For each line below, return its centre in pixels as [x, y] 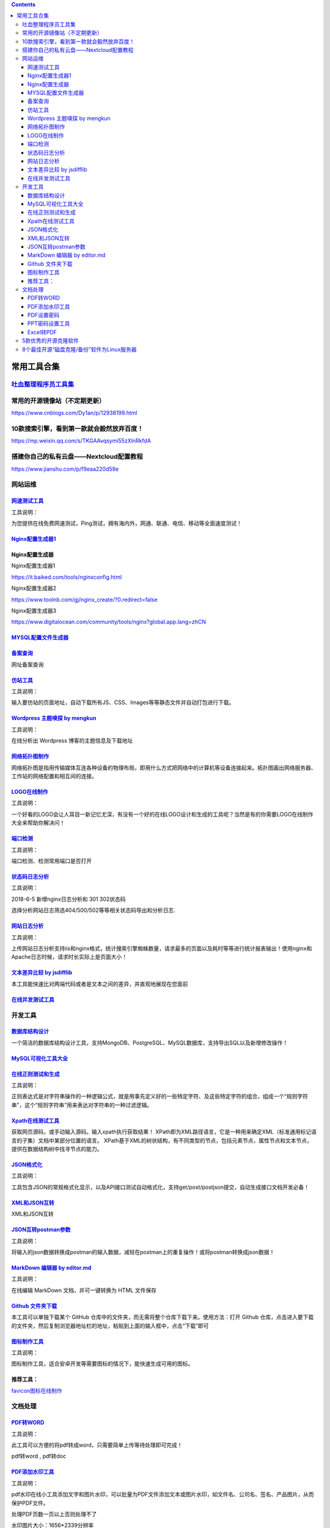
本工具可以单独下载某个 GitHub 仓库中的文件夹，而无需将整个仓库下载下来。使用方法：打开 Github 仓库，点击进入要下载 [163, 1317]
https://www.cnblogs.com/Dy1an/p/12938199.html [74, 413]
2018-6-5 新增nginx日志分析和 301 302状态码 [68, 899]
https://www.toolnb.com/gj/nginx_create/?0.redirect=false [85, 600]
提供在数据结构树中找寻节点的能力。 [57, 1149]
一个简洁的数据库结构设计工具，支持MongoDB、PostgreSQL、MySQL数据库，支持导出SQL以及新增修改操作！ [150, 1043]
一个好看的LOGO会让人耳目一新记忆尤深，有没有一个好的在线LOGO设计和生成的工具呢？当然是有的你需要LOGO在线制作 [163, 814]
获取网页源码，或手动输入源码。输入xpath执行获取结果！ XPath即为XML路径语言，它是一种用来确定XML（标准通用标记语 [164, 1132]
